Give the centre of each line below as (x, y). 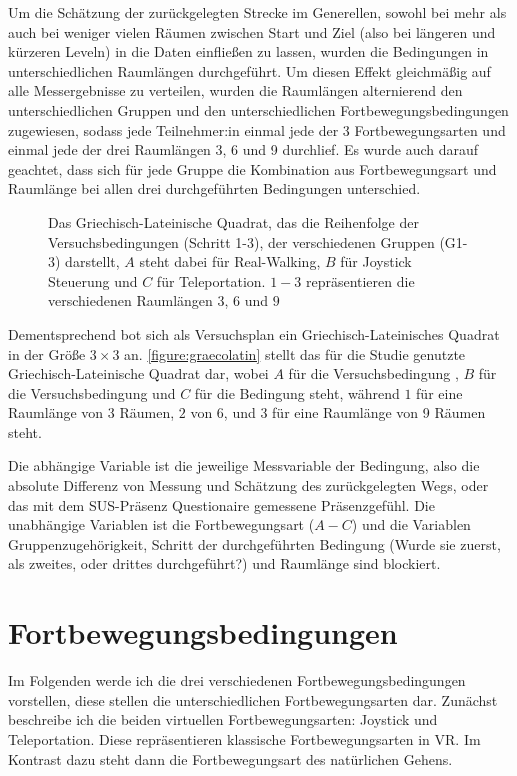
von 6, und (223, 412)
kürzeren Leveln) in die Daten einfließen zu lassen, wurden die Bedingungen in (248, 51)
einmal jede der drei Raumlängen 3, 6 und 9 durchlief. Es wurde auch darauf (243, 149)
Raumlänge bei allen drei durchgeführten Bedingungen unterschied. (214, 188)
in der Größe (47, 353)
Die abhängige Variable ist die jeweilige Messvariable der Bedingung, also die (244, 465)
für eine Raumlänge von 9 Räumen (379, 412)
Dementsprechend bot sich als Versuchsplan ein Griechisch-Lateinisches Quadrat (254, 333)
